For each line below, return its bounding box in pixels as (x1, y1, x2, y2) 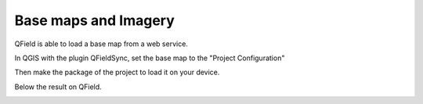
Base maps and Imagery (14, 12, 175, 29)
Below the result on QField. (14, 82, 102, 91)
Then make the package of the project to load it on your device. (14, 67, 220, 77)
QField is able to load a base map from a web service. (14, 39, 188, 48)
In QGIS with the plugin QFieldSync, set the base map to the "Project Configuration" (14, 53, 285, 63)
